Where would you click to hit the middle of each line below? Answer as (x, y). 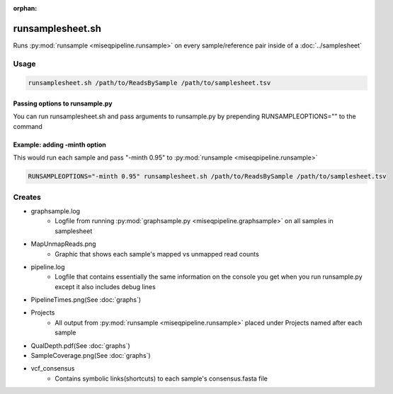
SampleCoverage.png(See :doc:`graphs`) (91, 356)
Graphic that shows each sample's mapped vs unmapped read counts (157, 254)
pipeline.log (48, 266)
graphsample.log (56, 211)
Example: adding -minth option (59, 145)
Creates (27, 197)
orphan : (25, 8)
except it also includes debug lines (105, 286)
